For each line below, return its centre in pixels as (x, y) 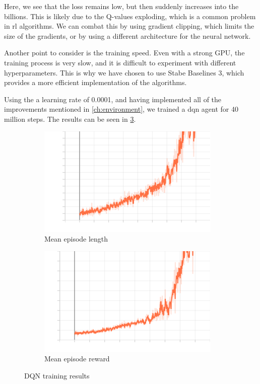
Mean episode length (76, 239)
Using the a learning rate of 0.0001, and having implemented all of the (113, 99)
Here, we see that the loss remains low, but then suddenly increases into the (121, 6)
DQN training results (57, 375)
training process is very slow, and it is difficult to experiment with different (120, 62)
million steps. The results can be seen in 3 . (70, 119)
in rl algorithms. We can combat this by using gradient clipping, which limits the (129, 26)
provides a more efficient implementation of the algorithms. (95, 82)
